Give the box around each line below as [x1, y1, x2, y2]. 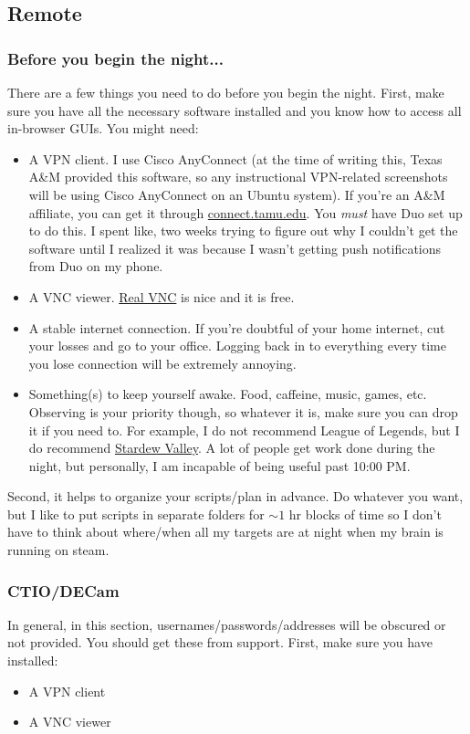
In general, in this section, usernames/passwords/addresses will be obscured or [7, 614, 446, 634]
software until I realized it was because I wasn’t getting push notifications [28, 238, 442, 257]
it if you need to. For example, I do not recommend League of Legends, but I [28, 420, 460, 439]
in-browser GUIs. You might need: [7, 119, 199, 138]
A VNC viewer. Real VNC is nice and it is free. [28, 287, 295, 306]
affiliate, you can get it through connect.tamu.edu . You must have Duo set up [28, 203, 463, 222]
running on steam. [7, 540, 110, 560]
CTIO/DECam [7, 579, 120, 602]
